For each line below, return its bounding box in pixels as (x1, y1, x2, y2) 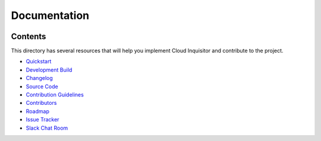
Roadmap (26, 107, 50, 115)
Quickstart (26, 58, 52, 65)
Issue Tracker (26, 116, 59, 123)
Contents (11, 31, 46, 41)
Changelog (26, 75, 53, 82)
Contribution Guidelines (26, 91, 84, 98)
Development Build (26, 66, 73, 73)
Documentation (11, 9, 90, 22)
